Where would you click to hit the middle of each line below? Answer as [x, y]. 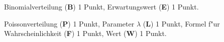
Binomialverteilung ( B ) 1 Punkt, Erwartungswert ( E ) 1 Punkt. [101, 6]
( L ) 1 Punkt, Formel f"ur [181, 23]
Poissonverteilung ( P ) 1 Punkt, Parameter [69, 23]
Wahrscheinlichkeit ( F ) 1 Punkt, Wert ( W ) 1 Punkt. [85, 33]
